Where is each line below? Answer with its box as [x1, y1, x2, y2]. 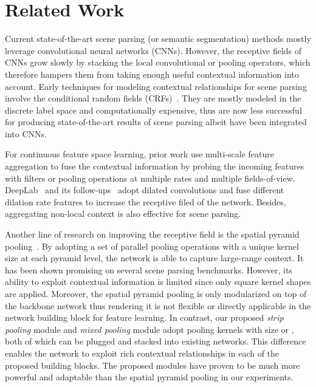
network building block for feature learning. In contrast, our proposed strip [5, 311, 284, 324]
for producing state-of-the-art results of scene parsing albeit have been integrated [5, 115, 307, 128]
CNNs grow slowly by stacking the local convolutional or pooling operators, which [5, 56, 311, 69]
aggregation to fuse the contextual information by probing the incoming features [5, 160, 304, 173]
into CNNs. [5, 127, 47, 140]
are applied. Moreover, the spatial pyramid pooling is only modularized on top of [5, 287, 307, 300]
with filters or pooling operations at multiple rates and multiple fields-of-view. [5, 171, 295, 184]
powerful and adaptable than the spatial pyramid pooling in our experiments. [5, 371, 294, 383]
